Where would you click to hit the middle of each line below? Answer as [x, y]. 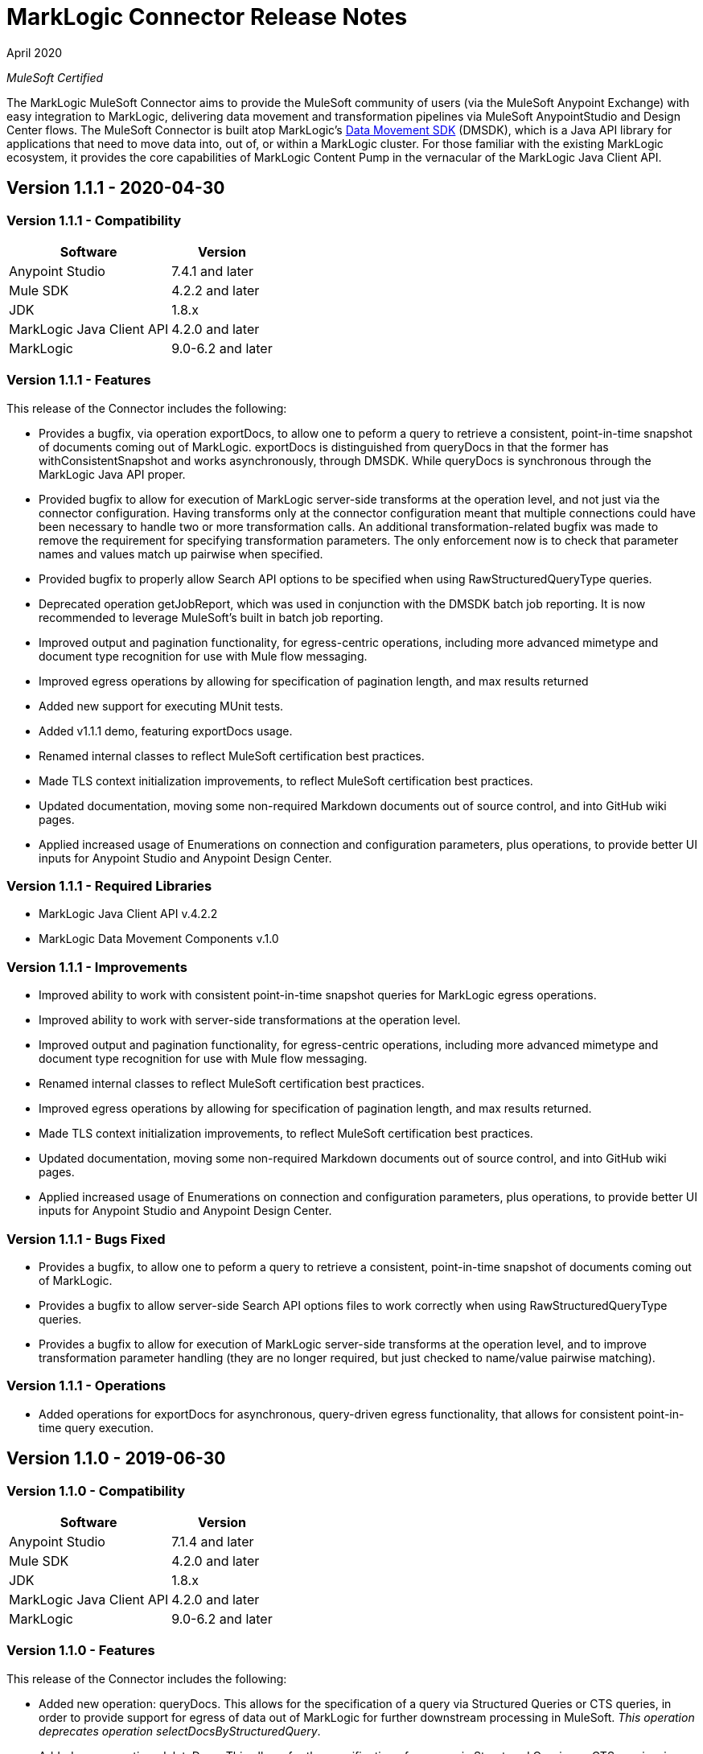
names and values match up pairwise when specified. [181, 554]
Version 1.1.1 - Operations [86, 1386]
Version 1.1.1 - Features [79, 380]
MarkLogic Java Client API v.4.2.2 [128, 914]
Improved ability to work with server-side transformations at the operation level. [250, 1020]
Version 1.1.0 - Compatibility [96, 1490]
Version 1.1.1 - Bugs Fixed [86, 1239]
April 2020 [35, 52]
